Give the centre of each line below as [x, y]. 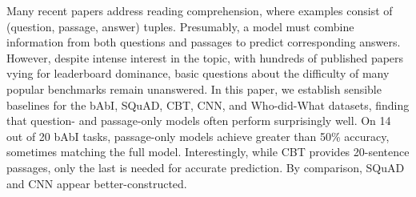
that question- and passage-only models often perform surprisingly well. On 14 [199, 121]
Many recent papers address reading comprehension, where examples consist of [200, 10]
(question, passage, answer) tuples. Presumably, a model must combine [180, 26]
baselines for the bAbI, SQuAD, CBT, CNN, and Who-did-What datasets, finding [208, 105]
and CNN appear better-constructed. [97, 183]
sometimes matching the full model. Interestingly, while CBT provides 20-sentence [208, 152]
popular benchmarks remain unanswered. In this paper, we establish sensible [194, 88]
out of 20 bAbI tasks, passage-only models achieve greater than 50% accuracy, [198, 136]
